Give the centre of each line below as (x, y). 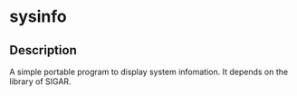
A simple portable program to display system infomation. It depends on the (148, 72)
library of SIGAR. (40, 82)
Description (43, 50)
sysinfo (38, 17)
